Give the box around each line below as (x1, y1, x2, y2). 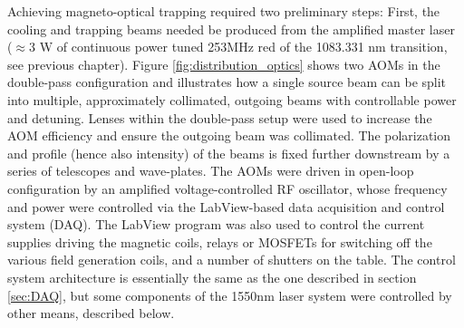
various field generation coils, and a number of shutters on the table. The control (7, 250, 456, 269)
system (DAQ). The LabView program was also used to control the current (7, 215, 425, 234)
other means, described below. (7, 304, 175, 323)
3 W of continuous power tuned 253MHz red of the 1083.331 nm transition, (29, 37, 448, 56)
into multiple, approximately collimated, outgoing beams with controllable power (7, 90, 457, 109)
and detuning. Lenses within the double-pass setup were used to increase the (7, 108, 432, 127)
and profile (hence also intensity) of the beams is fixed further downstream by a (7, 143, 450, 162)
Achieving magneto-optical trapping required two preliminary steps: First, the (7, 2, 440, 20)
